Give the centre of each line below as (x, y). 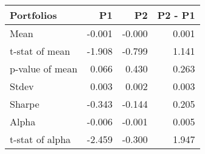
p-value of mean (44, 68)
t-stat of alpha (40, 139)
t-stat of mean (40, 51)
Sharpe (25, 104)
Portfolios (33, 15)
